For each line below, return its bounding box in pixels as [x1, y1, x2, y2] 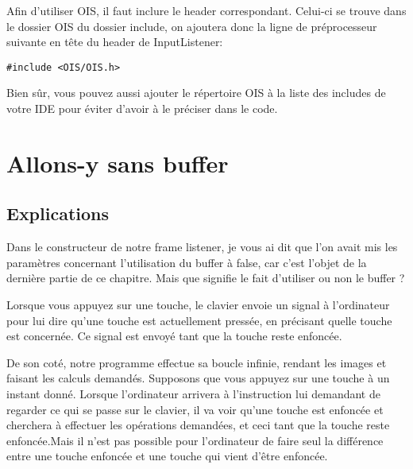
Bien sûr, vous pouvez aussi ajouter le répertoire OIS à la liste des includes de [6, 84, 386, 101]
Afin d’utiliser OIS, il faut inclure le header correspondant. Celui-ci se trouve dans [6, 2, 407, 18]
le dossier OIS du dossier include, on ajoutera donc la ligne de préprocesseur [6, 17, 377, 34]
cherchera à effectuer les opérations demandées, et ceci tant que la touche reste [6, 417, 390, 433]
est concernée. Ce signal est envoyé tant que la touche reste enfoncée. [6, 328, 342, 344]
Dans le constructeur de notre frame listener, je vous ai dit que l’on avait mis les [6, 238, 398, 255]
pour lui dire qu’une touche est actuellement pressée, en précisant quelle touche [6, 312, 392, 328]
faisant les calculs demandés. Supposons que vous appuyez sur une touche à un [6, 370, 390, 386]
